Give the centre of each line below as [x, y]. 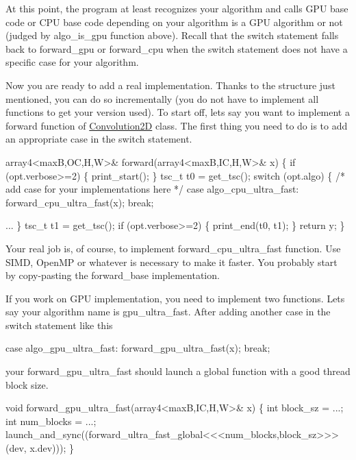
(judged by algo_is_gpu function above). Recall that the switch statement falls [172, 35]
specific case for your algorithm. [72, 62]
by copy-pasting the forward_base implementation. [113, 275]
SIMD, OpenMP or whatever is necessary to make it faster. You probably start [171, 262]
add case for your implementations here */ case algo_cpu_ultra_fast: [152, 189]
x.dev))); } [52, 448]
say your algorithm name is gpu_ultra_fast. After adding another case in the [168, 312]
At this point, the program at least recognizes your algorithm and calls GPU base [177, 8]
